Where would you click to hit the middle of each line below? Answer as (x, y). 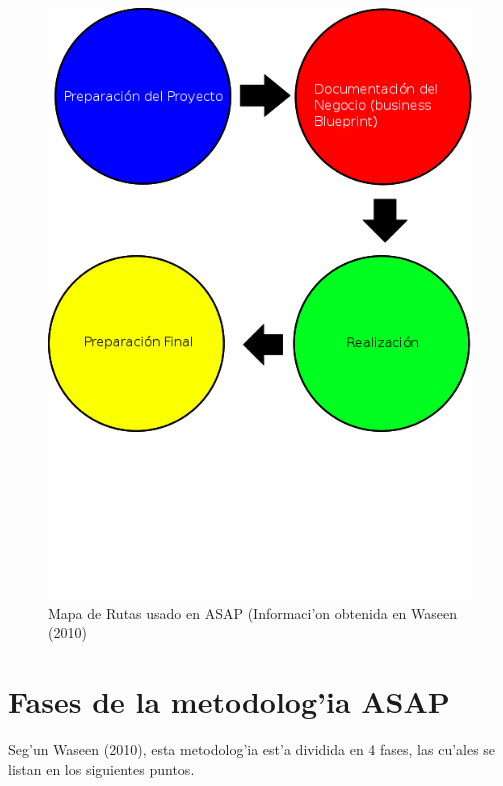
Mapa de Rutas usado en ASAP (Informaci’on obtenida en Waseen (253, 612)
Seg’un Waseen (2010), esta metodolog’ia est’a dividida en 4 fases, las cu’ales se (252, 749)
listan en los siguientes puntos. (101, 768)
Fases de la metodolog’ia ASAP (229, 701)
